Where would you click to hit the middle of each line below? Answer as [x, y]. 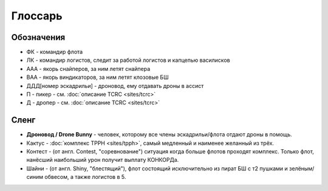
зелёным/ [302, 168]
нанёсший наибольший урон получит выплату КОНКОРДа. [103, 160]
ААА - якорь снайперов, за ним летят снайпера [88, 69]
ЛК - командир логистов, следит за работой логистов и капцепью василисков [128, 60]
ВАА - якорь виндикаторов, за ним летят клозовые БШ [98, 77]
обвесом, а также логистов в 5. [85, 177]
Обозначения [38, 37]
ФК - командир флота [55, 52]
